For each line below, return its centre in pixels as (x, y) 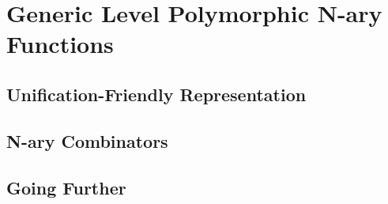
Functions (60, 44)
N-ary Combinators (87, 140)
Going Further (66, 187)
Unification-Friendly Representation (156, 94)
